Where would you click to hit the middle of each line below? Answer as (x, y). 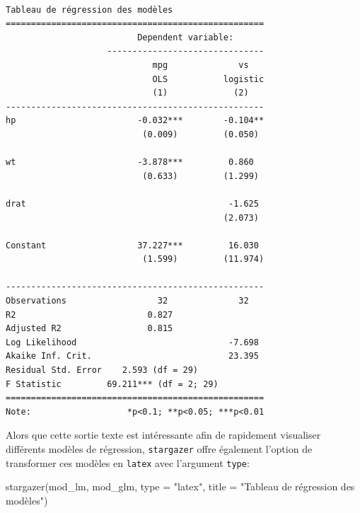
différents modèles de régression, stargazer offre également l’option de (159, 449)
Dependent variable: (186, 37)
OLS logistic (208, 79)
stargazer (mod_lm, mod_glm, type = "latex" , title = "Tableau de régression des (180, 486)
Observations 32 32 (127, 301)
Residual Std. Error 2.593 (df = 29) (102, 370)
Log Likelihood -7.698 (132, 342)
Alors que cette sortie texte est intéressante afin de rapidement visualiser (163, 435)
